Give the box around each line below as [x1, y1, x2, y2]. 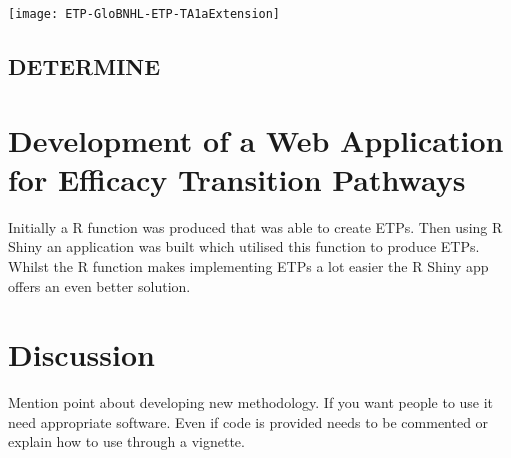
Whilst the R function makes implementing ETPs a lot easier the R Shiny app [8, 255, 489, 276]
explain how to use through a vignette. [8, 431, 245, 452]
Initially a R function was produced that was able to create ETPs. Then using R [8, 216, 503, 237]
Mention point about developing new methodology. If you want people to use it [8, 392, 494, 413]
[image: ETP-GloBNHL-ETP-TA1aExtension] [8, 7, 281, 21]
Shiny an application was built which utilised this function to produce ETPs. [8, 236, 480, 257]
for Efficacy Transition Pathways [8, 158, 466, 199]
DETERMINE [8, 51, 161, 82]
